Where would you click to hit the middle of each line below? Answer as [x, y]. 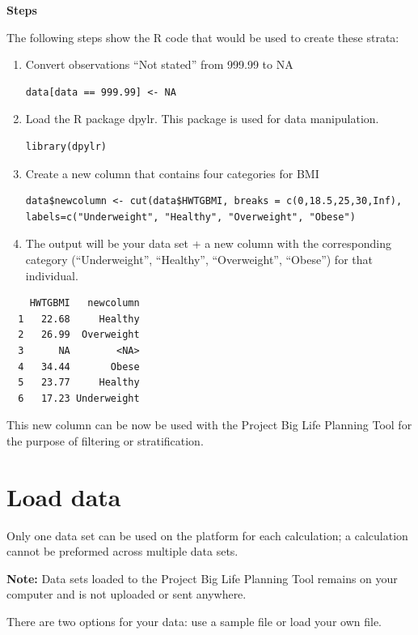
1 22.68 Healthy [79, 319]
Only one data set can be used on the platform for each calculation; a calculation [207, 535]
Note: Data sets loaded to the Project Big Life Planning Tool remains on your [202, 578]
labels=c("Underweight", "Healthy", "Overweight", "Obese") [190, 217]
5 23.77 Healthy [79, 383]
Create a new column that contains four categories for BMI [172, 173]
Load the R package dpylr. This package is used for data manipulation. [202, 119]
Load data [64, 496]
